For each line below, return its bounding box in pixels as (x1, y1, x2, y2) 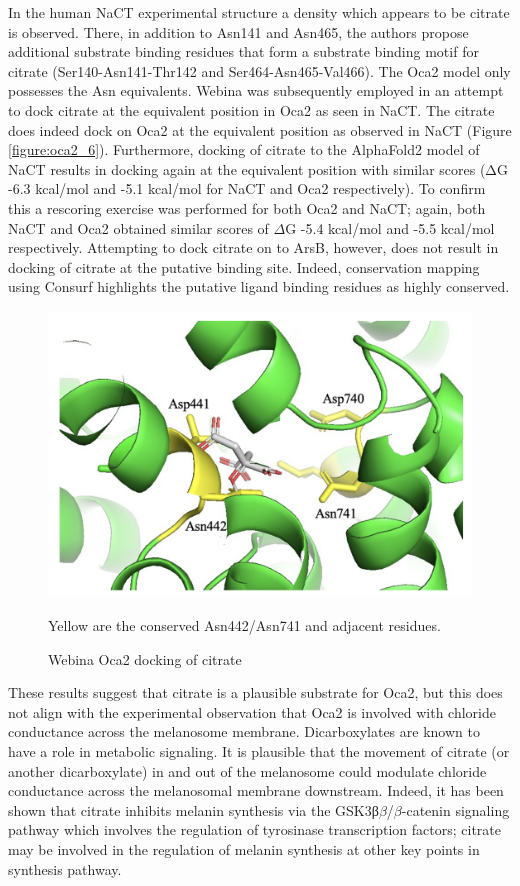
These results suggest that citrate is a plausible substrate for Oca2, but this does (8, 682, 503, 703)
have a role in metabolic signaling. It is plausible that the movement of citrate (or (8, 741, 510, 761)
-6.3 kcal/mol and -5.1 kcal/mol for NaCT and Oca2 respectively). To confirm (8, 178, 486, 199)
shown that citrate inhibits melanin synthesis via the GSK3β (8, 799, 379, 820)
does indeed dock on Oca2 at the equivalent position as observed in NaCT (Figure (8, 119, 512, 140)
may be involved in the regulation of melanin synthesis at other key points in (8, 838, 480, 859)
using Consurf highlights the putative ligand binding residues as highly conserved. (8, 276, 510, 297)
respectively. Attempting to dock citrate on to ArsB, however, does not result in (8, 237, 499, 258)
